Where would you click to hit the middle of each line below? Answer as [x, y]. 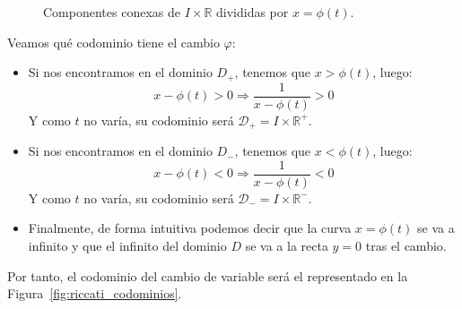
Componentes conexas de [112, 12]
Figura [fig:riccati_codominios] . [95, 293]
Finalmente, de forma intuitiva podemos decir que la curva [190, 228]
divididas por [252, 12]
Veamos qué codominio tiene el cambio [113, 42]
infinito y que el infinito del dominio [127, 245]
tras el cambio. [406, 245]
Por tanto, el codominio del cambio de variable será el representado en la [208, 275]
